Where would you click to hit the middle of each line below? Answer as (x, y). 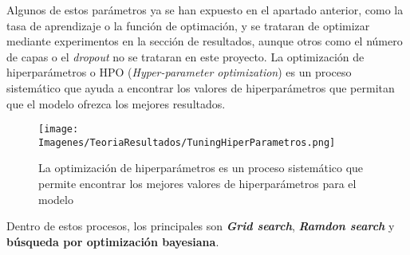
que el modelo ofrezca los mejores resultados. (116, 103)
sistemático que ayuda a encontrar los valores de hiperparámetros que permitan (201, 87)
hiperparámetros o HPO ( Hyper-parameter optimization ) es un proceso (179, 72)
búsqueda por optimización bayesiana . (113, 241)
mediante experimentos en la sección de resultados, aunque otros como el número (205, 41)
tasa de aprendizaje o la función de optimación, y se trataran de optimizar (188, 25)
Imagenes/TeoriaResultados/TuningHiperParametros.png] (187, 142)
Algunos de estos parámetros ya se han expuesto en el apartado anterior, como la (205, 10)
